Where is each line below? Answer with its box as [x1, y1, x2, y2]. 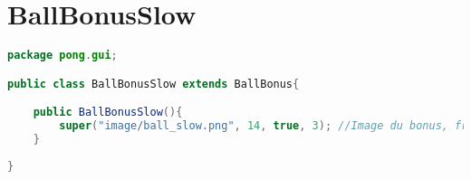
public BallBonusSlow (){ [33, 106, 183, 119]
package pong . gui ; [7, 49, 118, 62]
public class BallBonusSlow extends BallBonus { [7, 77, 300, 90]
